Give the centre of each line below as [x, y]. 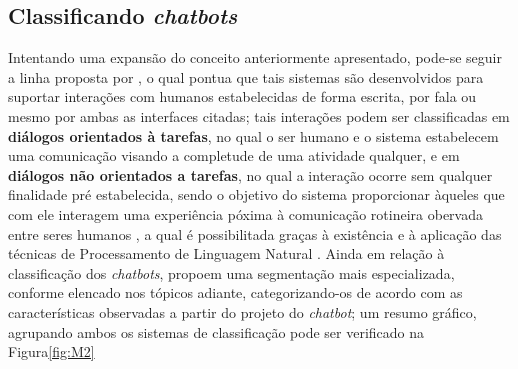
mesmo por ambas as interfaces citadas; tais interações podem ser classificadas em [259, 115]
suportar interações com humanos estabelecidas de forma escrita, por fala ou [242, 96]
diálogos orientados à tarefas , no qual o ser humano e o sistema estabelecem [253, 135]
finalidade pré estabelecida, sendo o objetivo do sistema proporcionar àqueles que [256, 194]
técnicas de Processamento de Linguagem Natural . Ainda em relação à [226, 253]
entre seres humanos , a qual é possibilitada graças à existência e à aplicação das [255, 233]
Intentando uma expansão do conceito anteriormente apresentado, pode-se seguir [255, 57]
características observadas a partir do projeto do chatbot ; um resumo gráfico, [242, 311]
